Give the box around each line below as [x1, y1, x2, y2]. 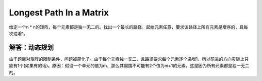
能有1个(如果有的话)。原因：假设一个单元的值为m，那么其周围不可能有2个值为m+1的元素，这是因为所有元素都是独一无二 [9, 63, 249, 68]
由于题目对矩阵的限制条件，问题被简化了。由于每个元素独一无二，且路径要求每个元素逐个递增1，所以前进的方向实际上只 [9, 56, 249, 62]
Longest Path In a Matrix [9, 7, 109, 18]
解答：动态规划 [9, 43, 54, 52]
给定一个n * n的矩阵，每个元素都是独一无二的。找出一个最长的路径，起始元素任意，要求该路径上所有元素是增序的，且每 [9, 24, 248, 30]
